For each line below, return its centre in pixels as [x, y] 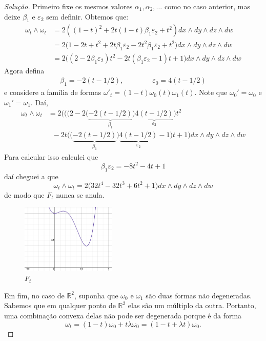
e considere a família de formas [53, 92]
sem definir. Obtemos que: [87, 16]
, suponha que [96, 295]
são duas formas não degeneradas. [199, 295]
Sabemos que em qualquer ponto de [60, 305]
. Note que [211, 92]
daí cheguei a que [31, 176]
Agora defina [24, 70]
